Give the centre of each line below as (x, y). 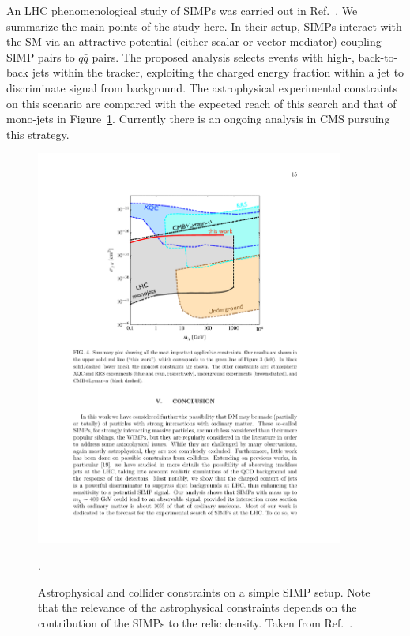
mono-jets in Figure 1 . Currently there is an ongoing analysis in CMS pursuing (198, 119)
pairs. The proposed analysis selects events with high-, (223, 56)
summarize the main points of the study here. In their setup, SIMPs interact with (204, 26)
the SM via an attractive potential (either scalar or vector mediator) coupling (194, 41)
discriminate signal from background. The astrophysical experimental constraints (202, 87)
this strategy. (38, 134)
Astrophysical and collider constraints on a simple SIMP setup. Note (204, 591)
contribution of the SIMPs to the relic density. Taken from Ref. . (196, 622)
